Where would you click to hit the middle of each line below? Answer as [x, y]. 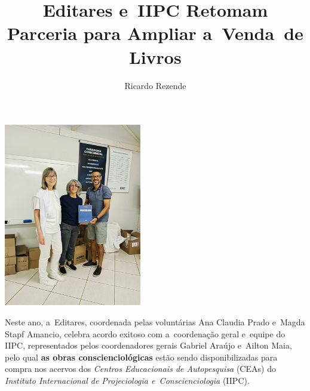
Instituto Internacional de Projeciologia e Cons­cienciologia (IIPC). [127, 381]
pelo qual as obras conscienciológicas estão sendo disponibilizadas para [141, 357]
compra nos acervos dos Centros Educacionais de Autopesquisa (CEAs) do [140, 369]
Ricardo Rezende [155, 85]
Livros [155, 56]
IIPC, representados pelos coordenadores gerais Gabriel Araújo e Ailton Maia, [148, 345]
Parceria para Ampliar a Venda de [155, 33]
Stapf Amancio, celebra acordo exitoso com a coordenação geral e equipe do [145, 333]
